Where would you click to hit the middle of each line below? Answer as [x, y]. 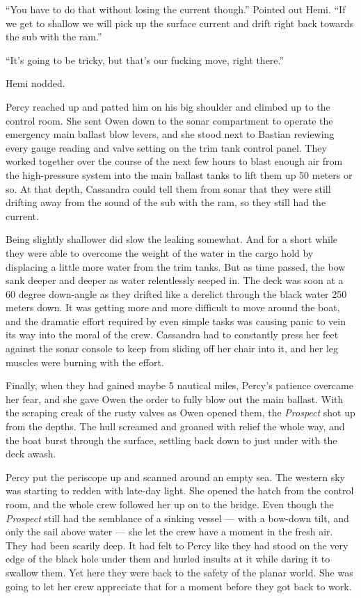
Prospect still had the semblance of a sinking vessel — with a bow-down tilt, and [177, 518]
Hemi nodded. [35, 83]
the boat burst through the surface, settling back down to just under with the [171, 440]
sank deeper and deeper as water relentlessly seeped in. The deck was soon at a [175, 280]
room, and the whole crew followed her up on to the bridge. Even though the [170, 504]
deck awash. [31, 454]
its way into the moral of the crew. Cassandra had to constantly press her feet [172, 335]
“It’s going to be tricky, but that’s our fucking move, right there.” [145, 60]
